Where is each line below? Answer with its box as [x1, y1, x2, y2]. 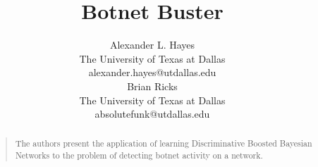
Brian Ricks [127, 78, 178, 93]
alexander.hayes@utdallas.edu [88, 65, 216, 80]
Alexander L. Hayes [109, 37, 195, 52]
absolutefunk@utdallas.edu [94, 106, 210, 121]
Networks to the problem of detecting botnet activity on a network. [15, 149, 263, 161]
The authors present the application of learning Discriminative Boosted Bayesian [15, 137, 312, 149]
